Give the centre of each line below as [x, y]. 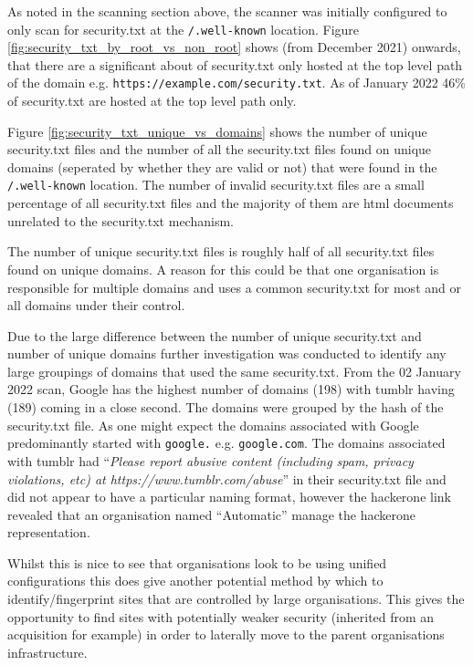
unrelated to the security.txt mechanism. [121, 220]
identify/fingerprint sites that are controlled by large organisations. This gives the [236, 599]
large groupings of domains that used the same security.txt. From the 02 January [234, 371]
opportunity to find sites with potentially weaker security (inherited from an [221, 616]
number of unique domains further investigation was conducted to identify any [227, 353]
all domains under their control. [96, 305]
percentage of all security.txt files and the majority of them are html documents [231, 203]
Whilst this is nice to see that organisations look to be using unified [197, 562]
